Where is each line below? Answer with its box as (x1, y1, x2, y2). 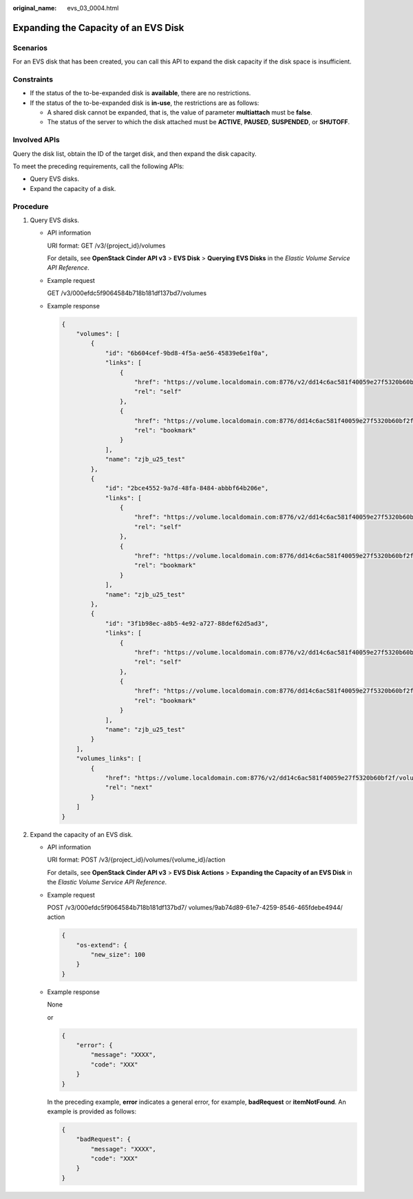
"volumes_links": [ (76, 755, 142, 762)
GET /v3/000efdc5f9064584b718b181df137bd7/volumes (47, 289, 206, 297)
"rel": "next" (105, 784, 153, 791)
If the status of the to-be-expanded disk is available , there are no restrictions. (30, 89, 251, 97)
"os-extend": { (76, 941, 127, 949)
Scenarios (12, 43, 48, 52)
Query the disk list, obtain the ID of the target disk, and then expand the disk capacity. (12, 149, 257, 158)
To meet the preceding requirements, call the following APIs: (12, 162, 184, 170)
